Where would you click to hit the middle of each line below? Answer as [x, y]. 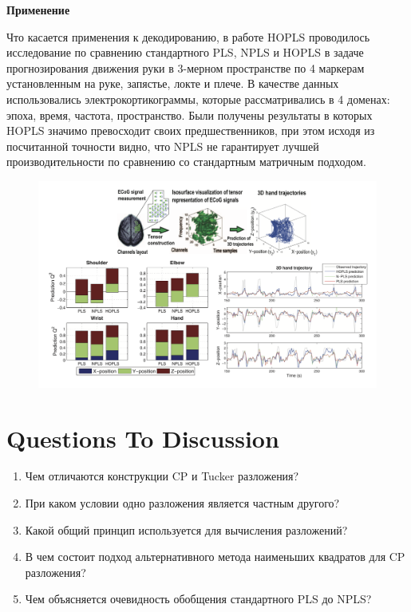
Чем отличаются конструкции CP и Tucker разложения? [162, 476]
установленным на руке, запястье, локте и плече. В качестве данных [173, 83]
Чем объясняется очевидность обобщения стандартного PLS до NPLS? [198, 599]
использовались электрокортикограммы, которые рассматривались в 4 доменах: [198, 99]
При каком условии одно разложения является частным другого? [182, 503]
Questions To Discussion [143, 438]
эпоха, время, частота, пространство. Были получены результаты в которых [190, 115]
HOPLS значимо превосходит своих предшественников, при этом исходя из [191, 130]
